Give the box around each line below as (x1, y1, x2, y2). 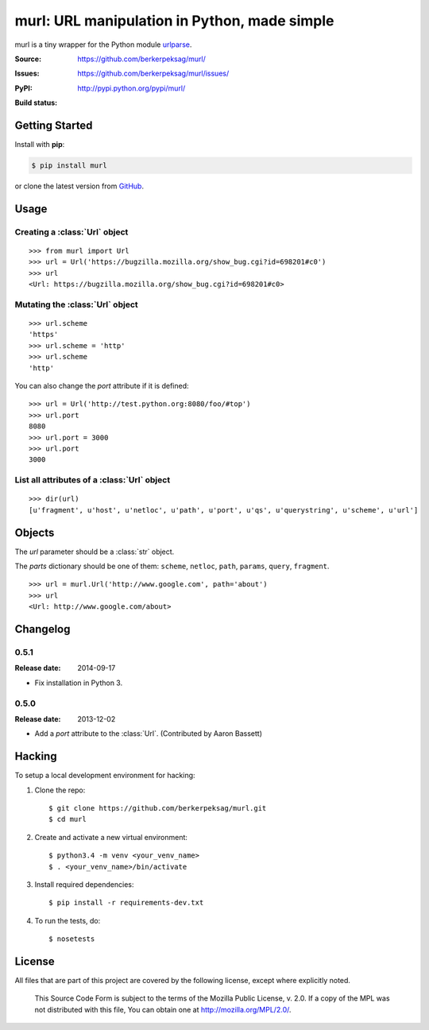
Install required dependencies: (34, 879, 134, 889)
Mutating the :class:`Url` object (14, 299, 138, 310)
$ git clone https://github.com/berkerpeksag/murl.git (48, 803, 267, 812)
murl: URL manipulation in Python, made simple (14, 12, 334, 29)
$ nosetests (48, 935, 95, 943)
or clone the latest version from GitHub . (14, 181, 145, 191)
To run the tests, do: (34, 916, 101, 925)
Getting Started (14, 118, 93, 132)
